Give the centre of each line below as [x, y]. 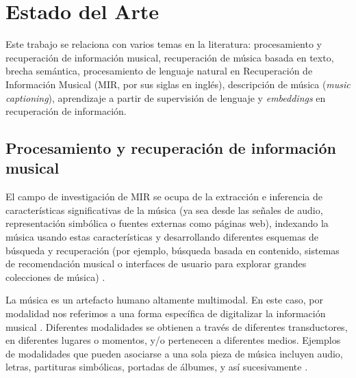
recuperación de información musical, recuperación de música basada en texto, [170, 57]
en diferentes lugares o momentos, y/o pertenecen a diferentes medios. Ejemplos [173, 340]
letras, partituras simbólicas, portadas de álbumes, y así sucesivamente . [157, 367]
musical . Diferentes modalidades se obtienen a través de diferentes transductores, [177, 326]
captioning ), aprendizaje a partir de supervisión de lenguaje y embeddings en [166, 97]
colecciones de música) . [55, 276]
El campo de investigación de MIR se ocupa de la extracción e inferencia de [164, 197]
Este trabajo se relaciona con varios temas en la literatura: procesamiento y [164, 44]
